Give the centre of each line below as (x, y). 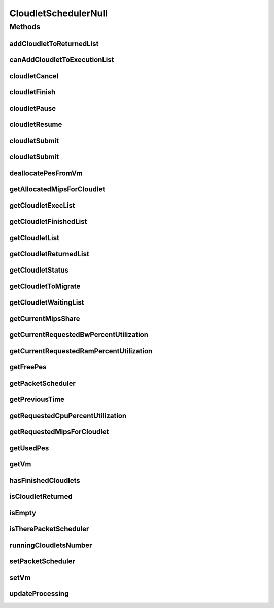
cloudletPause (33, 108)
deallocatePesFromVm (46, 173)
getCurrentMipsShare (45, 318)
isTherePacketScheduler (49, 529)
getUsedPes (29, 448)
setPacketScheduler (42, 562)
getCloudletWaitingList (47, 302)
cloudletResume (36, 124)
